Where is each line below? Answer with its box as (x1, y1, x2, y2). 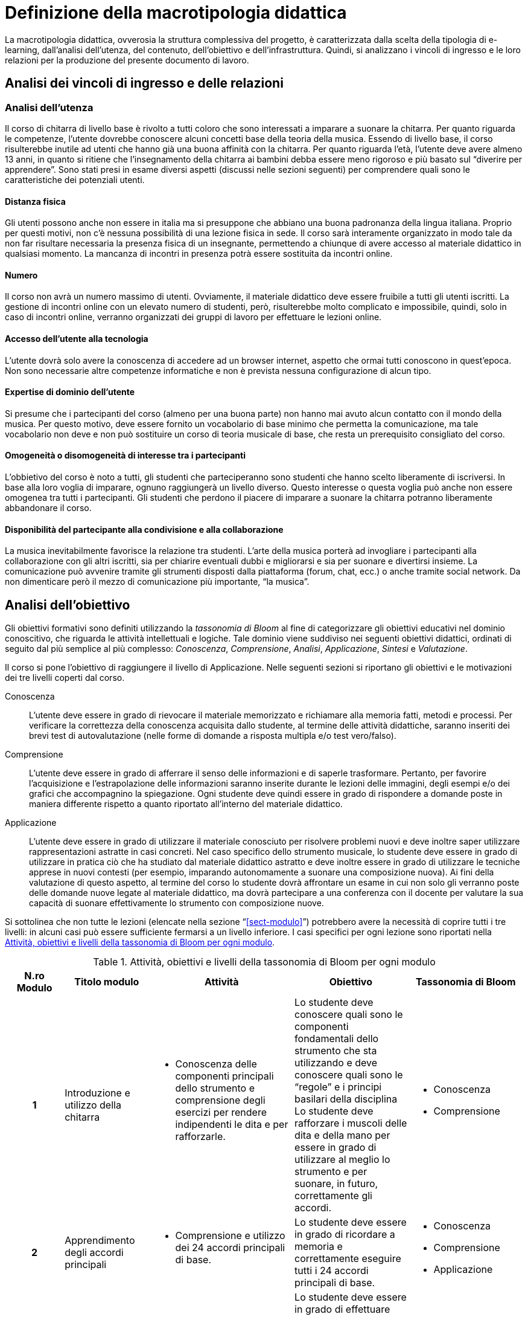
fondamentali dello (294, 1032, 379, 1045)
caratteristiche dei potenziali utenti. (5, 174, 145, 185)
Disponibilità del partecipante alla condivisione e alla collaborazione (5, 524, 284, 535)
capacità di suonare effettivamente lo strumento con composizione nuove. (29, 898, 324, 909)
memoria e (294, 1240, 343, 1253)
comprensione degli (175, 1094, 266, 1107)
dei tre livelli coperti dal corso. (5, 672, 125, 683)
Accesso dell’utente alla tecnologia (5, 333, 148, 344)
